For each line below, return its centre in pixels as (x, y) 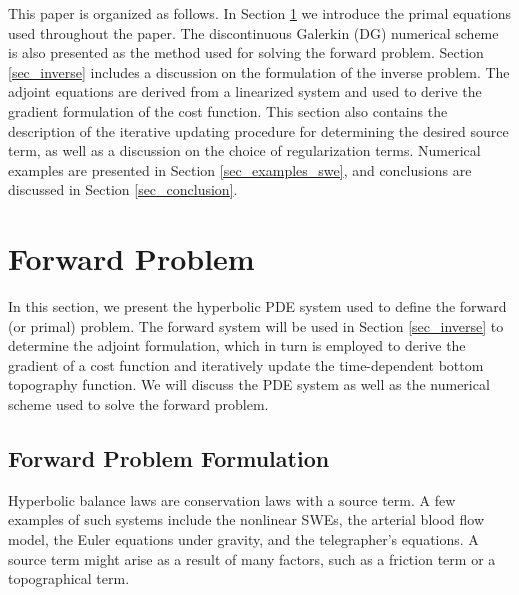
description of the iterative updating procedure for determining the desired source (258, 130)
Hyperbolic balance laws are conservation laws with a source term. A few (232, 499)
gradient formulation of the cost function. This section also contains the (228, 110)
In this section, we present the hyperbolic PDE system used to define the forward (257, 306)
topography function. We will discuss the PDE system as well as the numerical (249, 384)
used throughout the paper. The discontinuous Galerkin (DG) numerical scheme (253, 32)
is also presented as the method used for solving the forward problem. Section (246, 52)
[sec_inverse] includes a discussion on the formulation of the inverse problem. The (259, 71)
